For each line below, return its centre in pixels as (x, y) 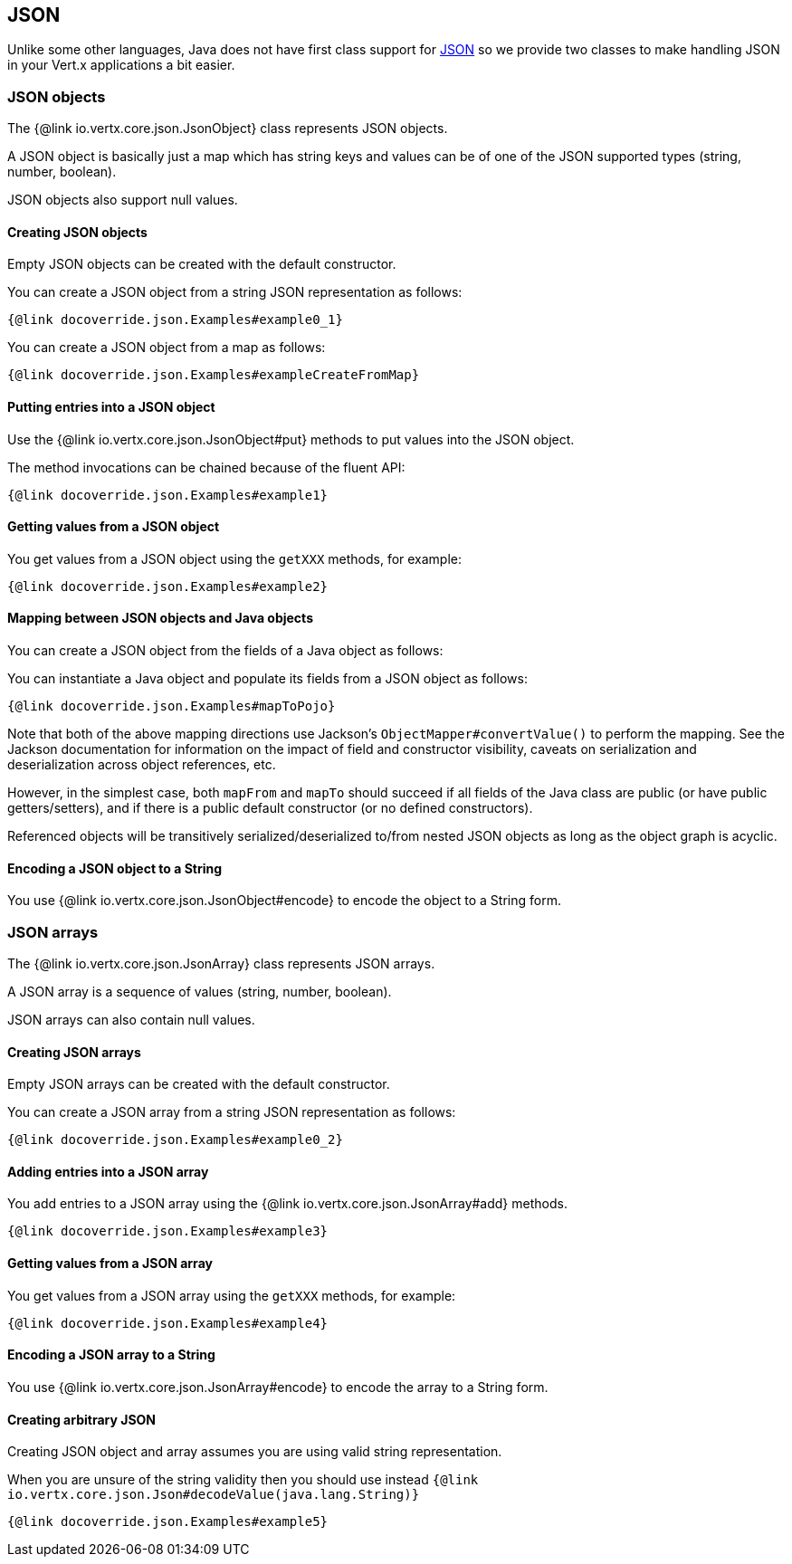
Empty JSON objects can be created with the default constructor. (202, 264)
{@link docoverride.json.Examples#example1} (168, 495)
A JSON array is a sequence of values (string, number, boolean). (200, 992)
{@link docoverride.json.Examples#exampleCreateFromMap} (214, 375)
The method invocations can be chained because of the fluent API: (206, 467)
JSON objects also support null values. (123, 200)
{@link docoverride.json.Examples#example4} (168, 1323)
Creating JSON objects (77, 232)
